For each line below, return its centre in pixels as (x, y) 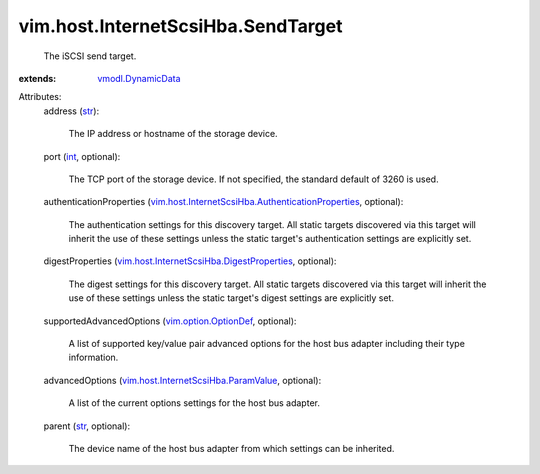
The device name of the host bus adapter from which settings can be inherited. (231, 448)
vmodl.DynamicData (139, 78)
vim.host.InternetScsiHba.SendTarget (180, 26)
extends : (37, 78)
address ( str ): (71, 111)
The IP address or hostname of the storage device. (173, 134)
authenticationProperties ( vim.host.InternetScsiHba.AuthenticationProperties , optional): (223, 202)
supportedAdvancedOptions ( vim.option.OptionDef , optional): (170, 321)
